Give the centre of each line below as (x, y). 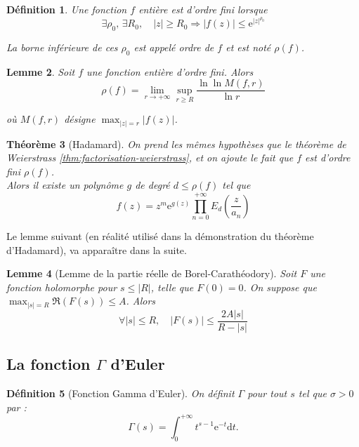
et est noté (248, 47)
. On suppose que (280, 287)
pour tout (267, 393)
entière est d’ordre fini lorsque (203, 9)
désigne (80, 119)
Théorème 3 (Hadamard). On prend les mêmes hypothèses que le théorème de (176, 144)
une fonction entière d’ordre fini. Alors (170, 71)
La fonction (48, 364)
